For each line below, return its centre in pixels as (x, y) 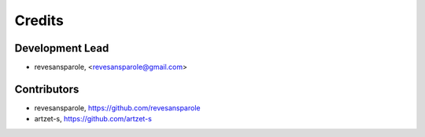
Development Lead (62, 48)
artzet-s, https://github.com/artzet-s (93, 119)
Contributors (47, 89)
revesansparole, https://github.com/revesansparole (117, 108)
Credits (39, 20)
